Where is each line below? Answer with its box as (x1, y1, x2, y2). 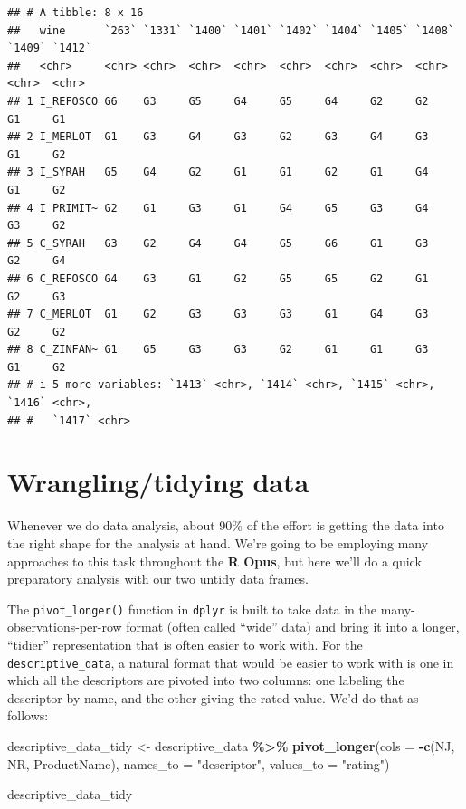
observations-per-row (7, 617, 122, 636)
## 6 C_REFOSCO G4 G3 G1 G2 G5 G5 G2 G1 (7, 271, 429, 285)
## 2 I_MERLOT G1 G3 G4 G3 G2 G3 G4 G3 (7, 130, 429, 144)
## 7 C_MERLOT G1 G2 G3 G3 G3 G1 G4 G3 (7, 308, 429, 321)
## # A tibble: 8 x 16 (7, 6, 144, 19)
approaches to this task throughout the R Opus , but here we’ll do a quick (7, 551, 422, 570)
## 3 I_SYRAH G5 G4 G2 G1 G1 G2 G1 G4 (7, 166, 429, 179)
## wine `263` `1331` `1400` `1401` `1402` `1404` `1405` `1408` (7, 24, 454, 37)
